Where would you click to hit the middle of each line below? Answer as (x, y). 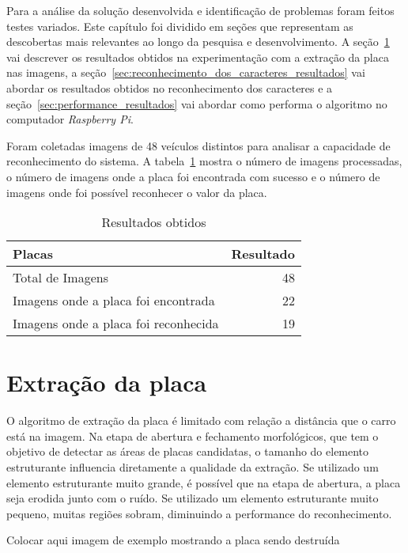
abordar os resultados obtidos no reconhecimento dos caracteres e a (170, 87)
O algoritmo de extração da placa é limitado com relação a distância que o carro (201, 420)
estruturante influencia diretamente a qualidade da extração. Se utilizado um (193, 467)
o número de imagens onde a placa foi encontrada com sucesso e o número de (193, 176)
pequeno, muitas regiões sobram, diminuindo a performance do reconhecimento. (199, 513)
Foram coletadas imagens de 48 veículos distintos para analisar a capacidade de (198, 145)
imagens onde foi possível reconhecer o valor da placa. (137, 192)
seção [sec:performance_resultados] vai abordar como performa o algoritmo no (197, 103)
